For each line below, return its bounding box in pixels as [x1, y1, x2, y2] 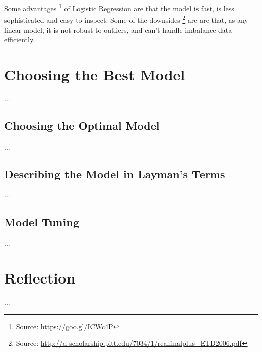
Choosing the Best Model [4, 63, 185, 84]
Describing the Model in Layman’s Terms [4, 166, 225, 181]
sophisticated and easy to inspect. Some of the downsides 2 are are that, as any [4, 13, 248, 25]
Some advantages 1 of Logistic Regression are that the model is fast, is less [4, 2, 234, 13]
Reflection [4, 267, 76, 288]
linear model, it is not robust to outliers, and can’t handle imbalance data [4, 24, 232, 35]
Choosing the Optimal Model [4, 117, 160, 133]
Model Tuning [4, 214, 79, 230]
